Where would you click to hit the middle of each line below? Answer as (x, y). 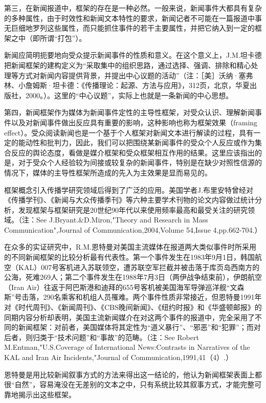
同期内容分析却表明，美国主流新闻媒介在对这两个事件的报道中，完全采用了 (129, 317)
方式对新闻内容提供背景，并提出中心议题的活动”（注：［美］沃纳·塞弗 (136, 75)
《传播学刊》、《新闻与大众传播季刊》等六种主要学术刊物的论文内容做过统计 (129, 200)
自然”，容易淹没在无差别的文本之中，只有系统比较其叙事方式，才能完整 (135, 384)
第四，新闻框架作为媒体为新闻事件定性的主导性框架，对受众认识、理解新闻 (129, 112)
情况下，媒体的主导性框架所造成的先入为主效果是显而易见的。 (108, 172)
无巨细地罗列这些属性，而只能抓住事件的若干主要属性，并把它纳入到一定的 (129, 28)
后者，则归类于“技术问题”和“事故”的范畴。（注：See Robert (102, 337)
